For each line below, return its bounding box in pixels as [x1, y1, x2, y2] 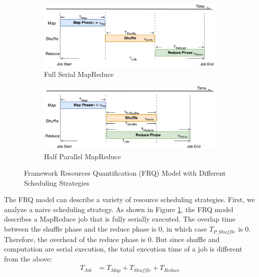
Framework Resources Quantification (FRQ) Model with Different [24, 168, 226, 178]
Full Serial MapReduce [44, 68, 114, 79]
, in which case [162, 224, 207, 234]
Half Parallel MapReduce [44, 151, 121, 161]
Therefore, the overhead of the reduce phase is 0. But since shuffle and [4, 234, 220, 244]
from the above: [4, 253, 52, 264]
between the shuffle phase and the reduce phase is [4, 224, 156, 234]
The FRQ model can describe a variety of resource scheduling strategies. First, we [4, 194, 255, 205]
